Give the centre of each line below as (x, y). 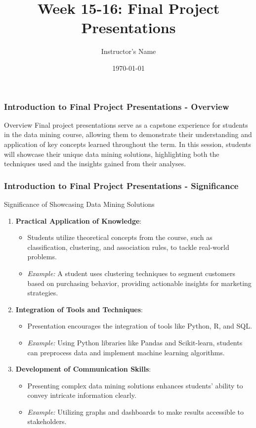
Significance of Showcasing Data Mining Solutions (79, 204)
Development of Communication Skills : (83, 369)
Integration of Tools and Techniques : (79, 309)
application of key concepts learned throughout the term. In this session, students (128, 144)
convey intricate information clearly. (82, 395)
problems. (42, 257)
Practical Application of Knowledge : (79, 220)
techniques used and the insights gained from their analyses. (95, 164)
